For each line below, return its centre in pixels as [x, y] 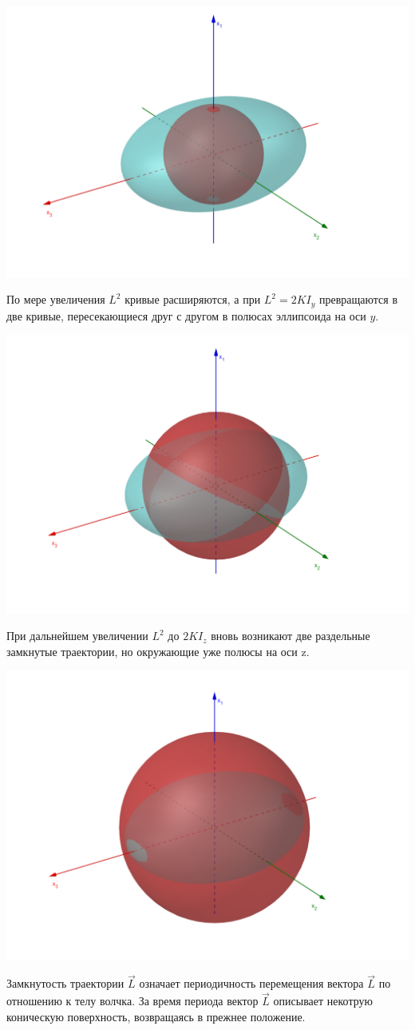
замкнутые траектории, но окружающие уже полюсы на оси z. [158, 651]
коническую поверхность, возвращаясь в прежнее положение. [156, 1016]
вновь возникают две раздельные [290, 636]
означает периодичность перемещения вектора [251, 983]
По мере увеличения [56, 299]
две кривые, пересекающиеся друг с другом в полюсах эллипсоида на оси [186, 315]
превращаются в [359, 299]
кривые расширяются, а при [193, 299]
